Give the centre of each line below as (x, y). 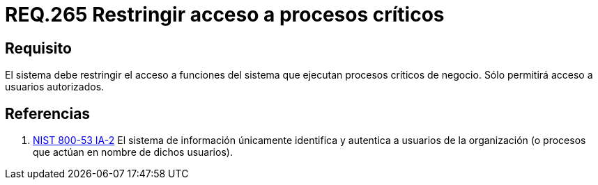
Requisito (38, 48)
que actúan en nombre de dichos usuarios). (133, 152)
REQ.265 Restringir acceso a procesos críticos (225, 15)
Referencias (48, 113)
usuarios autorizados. (55, 87)
